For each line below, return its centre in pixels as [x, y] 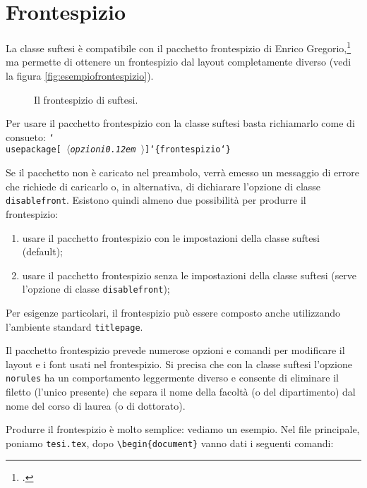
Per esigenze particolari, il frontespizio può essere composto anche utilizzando [173, 312]
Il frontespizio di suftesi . [86, 99]
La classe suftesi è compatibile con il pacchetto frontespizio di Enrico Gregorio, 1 [179, 47]
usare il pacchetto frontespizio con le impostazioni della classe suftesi [171, 237]
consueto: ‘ [30, 136]
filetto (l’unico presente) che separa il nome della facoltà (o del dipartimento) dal [181, 392]
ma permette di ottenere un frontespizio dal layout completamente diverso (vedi [179, 62]
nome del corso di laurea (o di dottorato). [96, 405]
